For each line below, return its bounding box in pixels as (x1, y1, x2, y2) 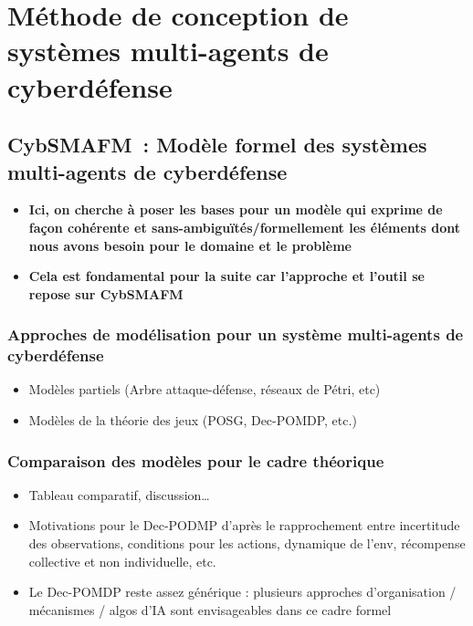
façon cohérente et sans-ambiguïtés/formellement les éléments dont (28, 217, 461, 236)
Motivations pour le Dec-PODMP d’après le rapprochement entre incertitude (28, 516, 460, 535)
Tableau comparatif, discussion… (28, 485, 210, 504)
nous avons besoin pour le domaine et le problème (28, 235, 352, 255)
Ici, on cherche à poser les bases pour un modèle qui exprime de (28, 200, 443, 219)
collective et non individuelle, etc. (28, 551, 216, 570)
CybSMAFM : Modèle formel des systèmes (7, 130, 427, 159)
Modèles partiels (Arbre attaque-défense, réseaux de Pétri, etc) (28, 380, 381, 399)
